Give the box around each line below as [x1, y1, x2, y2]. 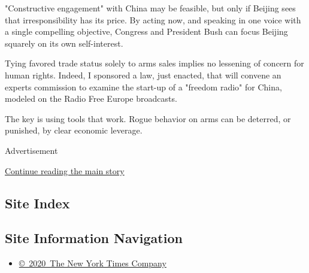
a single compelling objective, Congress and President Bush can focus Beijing [5, 25, 288, 38]
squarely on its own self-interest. [5, 37, 123, 49]
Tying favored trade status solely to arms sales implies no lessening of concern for [5, 57, 304, 69]
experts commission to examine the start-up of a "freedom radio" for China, [5, 80, 282, 93]
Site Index [5, 193, 70, 212]
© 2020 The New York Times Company [19, 257, 166, 269]
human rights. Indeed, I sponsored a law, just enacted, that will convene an [5, 68, 281, 81]
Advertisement [5, 144, 58, 156]
